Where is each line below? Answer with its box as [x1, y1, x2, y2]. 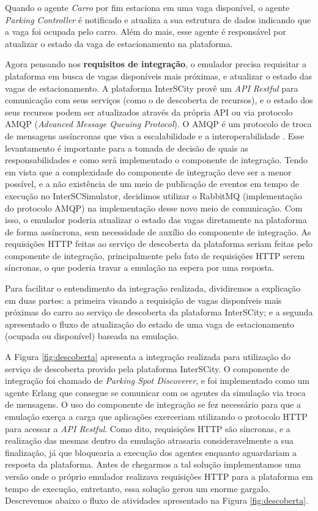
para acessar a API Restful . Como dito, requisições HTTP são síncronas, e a [5, 422, 290, 435]
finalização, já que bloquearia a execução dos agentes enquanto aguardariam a [5, 446, 297, 458]
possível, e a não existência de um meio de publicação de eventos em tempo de [5, 177, 299, 190]
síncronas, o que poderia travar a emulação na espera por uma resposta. [5, 261, 275, 274]
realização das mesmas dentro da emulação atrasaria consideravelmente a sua [5, 434, 294, 447]
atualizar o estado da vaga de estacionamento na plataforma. [5, 37, 233, 50]
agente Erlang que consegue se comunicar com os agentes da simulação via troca [5, 386, 306, 399]
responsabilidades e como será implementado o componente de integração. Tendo [5, 153, 308, 166]
